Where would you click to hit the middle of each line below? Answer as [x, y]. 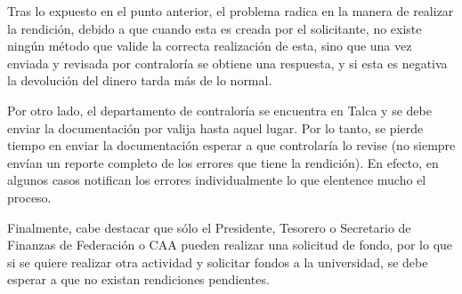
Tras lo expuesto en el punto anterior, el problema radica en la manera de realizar [231, 11]
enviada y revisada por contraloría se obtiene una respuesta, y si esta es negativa [227, 63]
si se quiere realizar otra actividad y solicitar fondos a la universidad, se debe [218, 262]
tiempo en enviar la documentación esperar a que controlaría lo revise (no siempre [231, 145]
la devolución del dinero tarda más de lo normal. [140, 80]
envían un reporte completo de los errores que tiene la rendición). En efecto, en [223, 162]
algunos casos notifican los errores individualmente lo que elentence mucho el [217, 180]
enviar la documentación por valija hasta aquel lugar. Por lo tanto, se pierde [215, 127]
